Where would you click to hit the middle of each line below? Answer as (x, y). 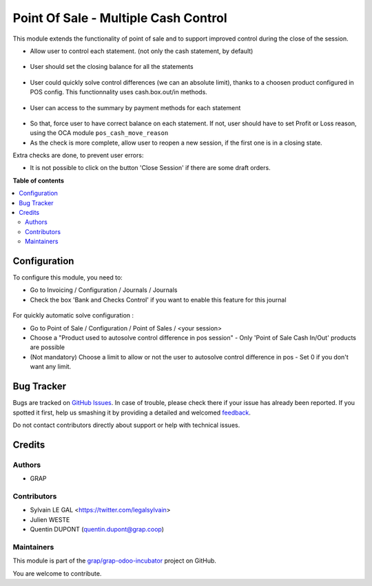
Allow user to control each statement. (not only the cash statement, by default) (142, 51)
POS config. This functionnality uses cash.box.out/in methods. (119, 92)
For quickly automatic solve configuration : (73, 315)
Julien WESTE (50, 519)
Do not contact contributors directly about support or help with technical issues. (126, 425)
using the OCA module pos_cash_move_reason (99, 133)
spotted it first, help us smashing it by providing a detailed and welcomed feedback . (132, 412)
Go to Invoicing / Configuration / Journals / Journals (104, 290)
